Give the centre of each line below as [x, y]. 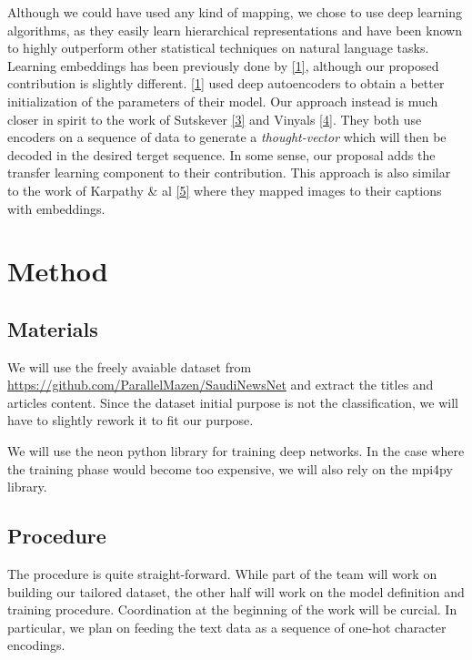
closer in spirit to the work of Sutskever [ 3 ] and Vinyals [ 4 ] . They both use [215, 119]
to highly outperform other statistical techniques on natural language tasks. [218, 48]
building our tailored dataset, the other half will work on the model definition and [236, 591]
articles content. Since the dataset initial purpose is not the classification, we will [233, 402]
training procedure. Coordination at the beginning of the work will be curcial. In [232, 609]
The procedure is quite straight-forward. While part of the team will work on [222, 574]
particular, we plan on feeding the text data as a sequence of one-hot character [227, 627]
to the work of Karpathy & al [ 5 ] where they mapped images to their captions [225, 190]
